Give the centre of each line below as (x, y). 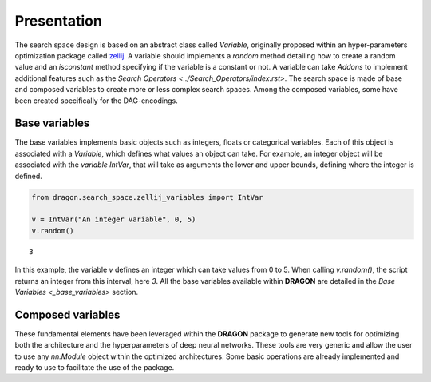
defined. (29, 176)
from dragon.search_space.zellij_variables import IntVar (147, 197)
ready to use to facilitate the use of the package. (95, 367)
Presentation (59, 21)
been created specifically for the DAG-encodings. (97, 101)
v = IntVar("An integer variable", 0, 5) (114, 219)
